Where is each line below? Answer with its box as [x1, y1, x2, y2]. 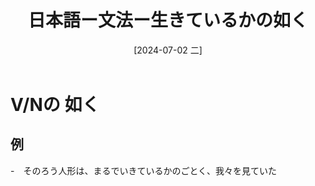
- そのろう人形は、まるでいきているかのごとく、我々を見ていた [10, 164, 278, 176]
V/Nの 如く [10, 93, 100, 116]
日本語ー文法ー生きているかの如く [27, 9, 308, 32]
